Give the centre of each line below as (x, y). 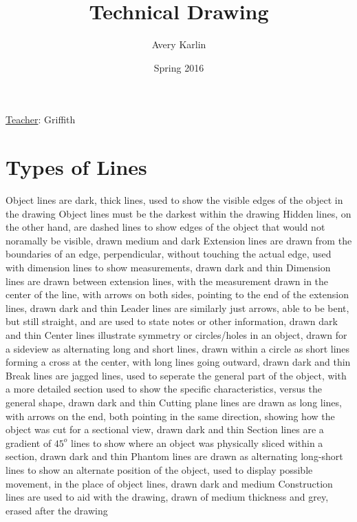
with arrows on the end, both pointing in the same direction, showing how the (170, 416)
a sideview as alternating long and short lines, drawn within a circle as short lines (178, 348)
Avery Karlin (179, 44)
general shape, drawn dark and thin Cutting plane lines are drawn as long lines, (174, 402)
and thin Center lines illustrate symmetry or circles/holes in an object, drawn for (176, 334)
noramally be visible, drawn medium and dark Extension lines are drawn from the (179, 240)
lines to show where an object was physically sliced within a (197, 442)
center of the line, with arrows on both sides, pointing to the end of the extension (177, 294)
